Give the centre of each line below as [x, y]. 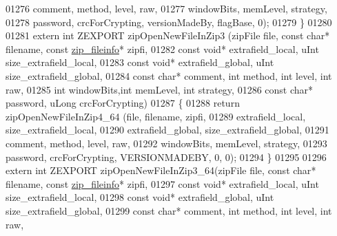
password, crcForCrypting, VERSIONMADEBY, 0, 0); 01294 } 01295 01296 [166, 157]
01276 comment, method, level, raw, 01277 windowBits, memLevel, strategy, [166, 8]
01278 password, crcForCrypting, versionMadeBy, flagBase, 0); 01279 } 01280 [169, 22]
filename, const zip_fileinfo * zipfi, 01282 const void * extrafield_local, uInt [162, 49]
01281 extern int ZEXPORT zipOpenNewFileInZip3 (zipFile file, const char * [168, 35]
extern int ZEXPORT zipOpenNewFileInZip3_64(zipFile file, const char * [161, 170]
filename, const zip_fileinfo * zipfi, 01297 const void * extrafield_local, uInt [162, 183]
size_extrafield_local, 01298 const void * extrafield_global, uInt [140, 197]
